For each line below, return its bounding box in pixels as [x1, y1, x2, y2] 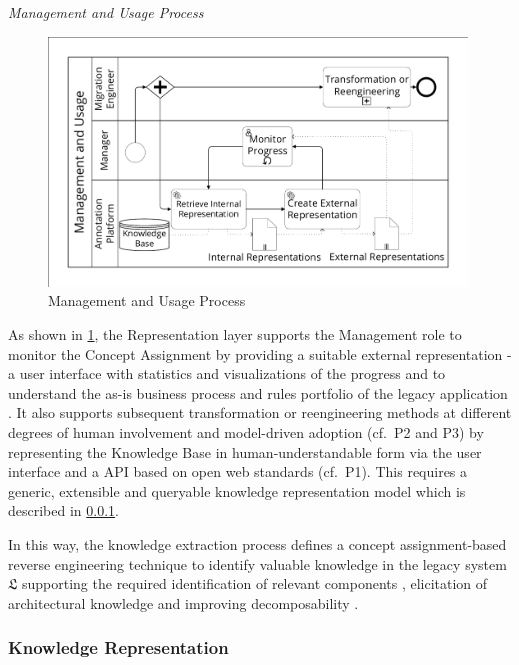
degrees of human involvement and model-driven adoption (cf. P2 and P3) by [8, 422, 484, 443]
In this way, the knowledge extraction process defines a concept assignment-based [8, 534, 507, 554]
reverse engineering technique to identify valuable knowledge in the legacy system [8, 553, 507, 574]
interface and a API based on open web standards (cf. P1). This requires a [8, 461, 468, 482]
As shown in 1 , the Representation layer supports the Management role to [8, 324, 462, 345]
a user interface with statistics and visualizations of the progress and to [8, 363, 446, 384]
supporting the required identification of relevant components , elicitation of [21, 573, 488, 594]
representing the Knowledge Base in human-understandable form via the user [8, 441, 482, 462]
